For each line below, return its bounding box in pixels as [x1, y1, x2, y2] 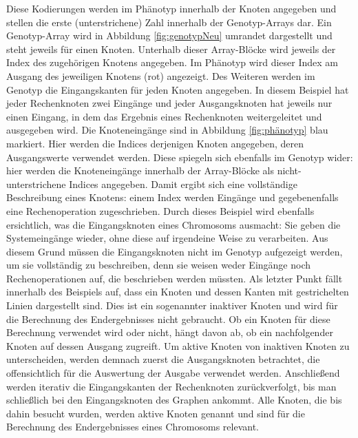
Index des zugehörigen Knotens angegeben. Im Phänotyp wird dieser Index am [6, 55, 338, 70]
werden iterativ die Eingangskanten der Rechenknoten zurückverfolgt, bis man [6, 379, 337, 393]
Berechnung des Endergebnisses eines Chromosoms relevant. [6, 419, 259, 434]
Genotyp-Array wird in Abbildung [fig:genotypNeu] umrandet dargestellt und [6, 28, 333, 43]
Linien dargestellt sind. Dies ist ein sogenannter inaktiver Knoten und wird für [6, 298, 338, 313]
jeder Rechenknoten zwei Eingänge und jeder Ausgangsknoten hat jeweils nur [6, 96, 333, 110]
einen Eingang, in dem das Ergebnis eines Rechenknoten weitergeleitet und [6, 109, 322, 123]
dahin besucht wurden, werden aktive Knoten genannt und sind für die [6, 406, 305, 420]
